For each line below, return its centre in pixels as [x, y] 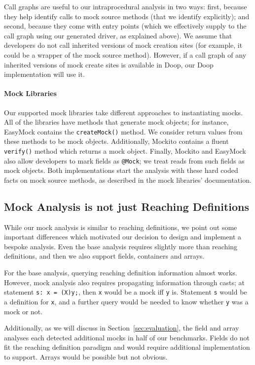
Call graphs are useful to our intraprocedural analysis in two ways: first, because [126, 6]
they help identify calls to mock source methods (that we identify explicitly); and [127, 16]
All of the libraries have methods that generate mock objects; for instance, [116, 122]
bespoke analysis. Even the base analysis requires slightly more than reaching [121, 246]
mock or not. [23, 311]
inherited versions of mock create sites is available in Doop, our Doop [109, 64]
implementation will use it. [44, 74]
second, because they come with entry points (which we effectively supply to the [125, 26]
